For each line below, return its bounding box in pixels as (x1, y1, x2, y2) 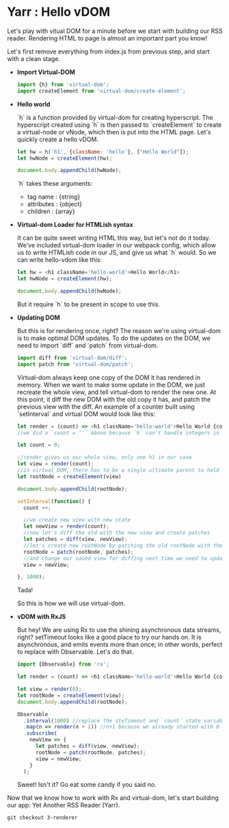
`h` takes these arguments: (16, 180, 93, 188)
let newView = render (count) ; (23, 523, 109, 530)
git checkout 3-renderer (7, 814, 78, 821)
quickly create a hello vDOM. (16, 135, 99, 143)
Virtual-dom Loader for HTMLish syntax (16, 221, 133, 229)
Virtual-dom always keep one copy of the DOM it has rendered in (16, 373, 200, 381)
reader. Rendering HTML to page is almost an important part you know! (7, 34, 208, 42)
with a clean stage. (7, 54, 60, 62)
